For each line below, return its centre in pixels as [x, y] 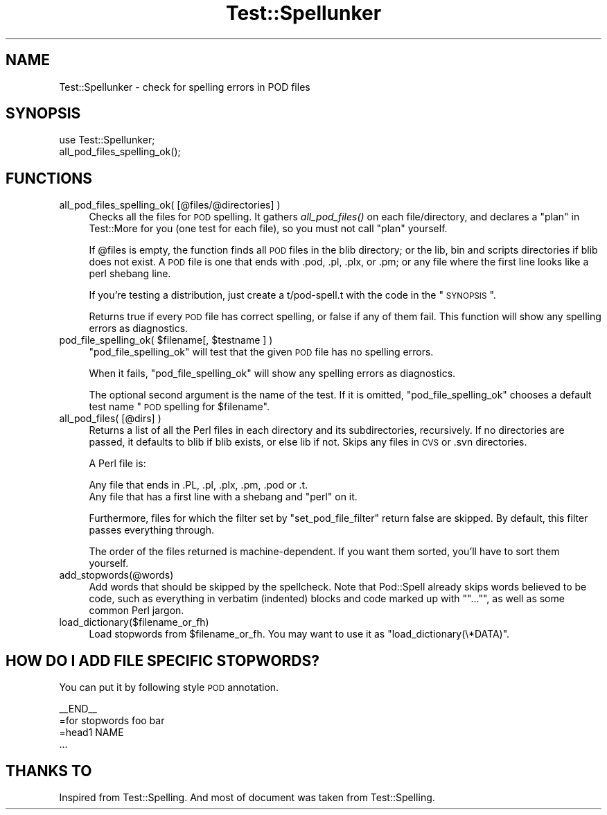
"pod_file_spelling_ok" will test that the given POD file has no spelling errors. [261, 352]
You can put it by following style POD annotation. [169, 687]
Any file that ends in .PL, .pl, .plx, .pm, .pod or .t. [199, 485]
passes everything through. [151, 530]
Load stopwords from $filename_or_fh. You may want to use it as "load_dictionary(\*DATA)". [299, 634]
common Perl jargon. [137, 611]
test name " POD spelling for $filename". [179, 407]
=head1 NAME [91, 733]
